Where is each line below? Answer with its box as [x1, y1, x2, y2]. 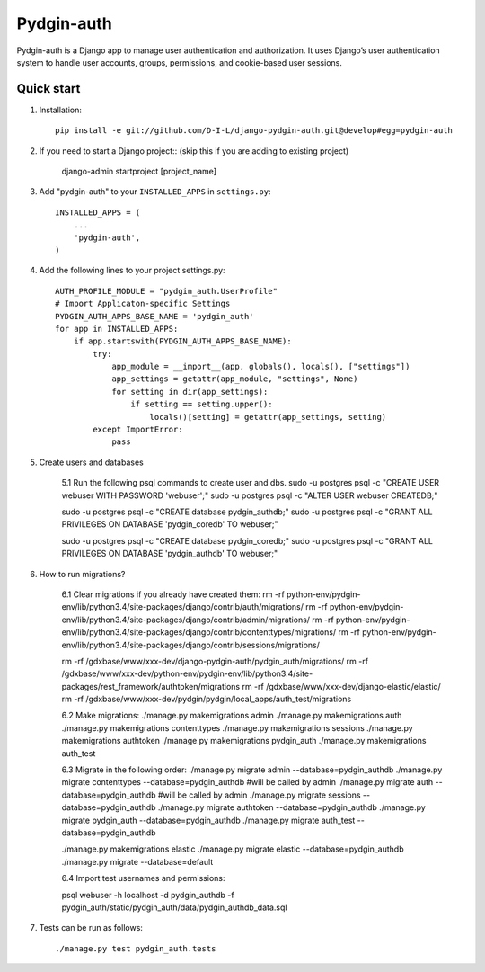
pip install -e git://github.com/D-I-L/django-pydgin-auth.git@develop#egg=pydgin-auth [55, 126, 454, 136]
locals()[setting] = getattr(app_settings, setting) [149, 412, 387, 422]
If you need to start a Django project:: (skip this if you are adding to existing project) [39, 145, 349, 156]
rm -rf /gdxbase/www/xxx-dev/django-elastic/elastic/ [242, 681, 442, 691]
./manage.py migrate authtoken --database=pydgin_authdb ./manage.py [157, 802, 426, 813]
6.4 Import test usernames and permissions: [61, 873, 225, 884]
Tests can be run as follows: [39, 923, 144, 933]
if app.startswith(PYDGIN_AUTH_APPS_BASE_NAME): [73, 336, 292, 346]
